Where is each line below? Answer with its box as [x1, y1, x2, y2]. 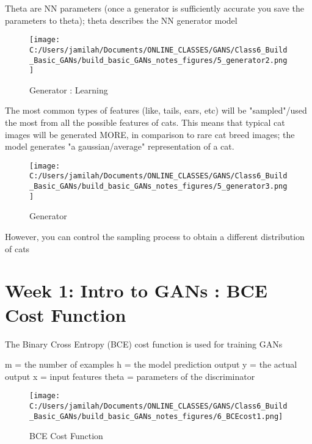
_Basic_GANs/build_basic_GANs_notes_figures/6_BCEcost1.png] [29, 412, 283, 421]
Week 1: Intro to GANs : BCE [5, 278, 268, 303]
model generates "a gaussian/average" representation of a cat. [5, 140, 234, 153]
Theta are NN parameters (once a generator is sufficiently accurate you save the [5, 2, 305, 14]
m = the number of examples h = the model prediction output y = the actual [5, 358, 297, 371]
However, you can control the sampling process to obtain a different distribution [5, 230, 305, 242]
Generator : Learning [29, 83, 108, 96]
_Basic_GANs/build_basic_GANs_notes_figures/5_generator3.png [29, 182, 288, 191]
